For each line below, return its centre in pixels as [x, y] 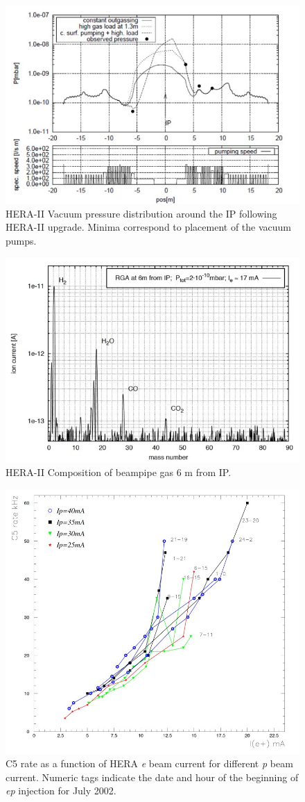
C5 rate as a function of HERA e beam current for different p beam [149, 763]
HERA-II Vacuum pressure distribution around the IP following [141, 213]
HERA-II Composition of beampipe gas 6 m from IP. [119, 472]
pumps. [21, 240]
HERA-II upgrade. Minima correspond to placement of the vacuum [149, 227]
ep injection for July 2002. [61, 791]
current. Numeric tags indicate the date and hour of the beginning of [152, 777]
